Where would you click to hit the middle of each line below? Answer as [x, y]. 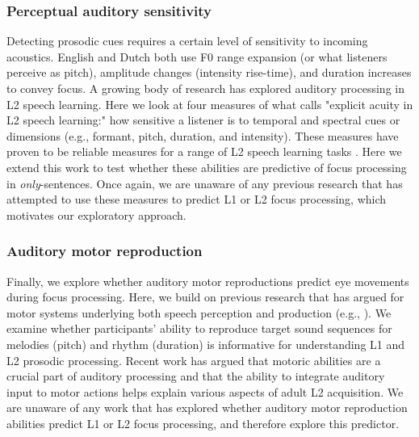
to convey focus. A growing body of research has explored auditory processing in [205, 88]
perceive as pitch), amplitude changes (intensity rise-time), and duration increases [209, 72]
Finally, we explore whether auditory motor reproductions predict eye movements [208, 281]
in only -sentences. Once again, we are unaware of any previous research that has [205, 183]
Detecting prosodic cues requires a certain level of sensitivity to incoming [187, 41]
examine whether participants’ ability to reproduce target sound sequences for [199, 328]
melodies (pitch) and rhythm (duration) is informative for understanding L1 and [206, 344]
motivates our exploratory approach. [96, 214]
